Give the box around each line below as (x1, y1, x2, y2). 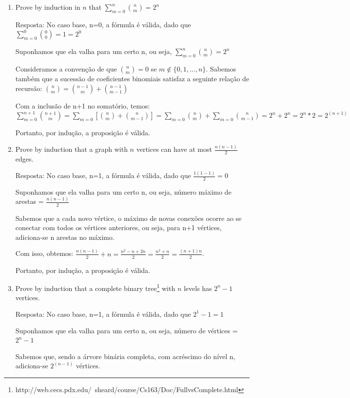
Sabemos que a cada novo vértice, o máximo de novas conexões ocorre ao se (15, 213, 242, 223)
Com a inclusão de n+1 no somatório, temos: (15, 100, 150, 110)
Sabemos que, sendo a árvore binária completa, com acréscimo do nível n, (15, 351, 235, 361)
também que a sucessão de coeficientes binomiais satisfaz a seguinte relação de (15, 73, 250, 84)
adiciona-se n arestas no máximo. (15, 232, 115, 242)
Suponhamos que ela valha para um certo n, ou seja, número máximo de (15, 186, 232, 197)
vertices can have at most (136, 144, 212, 154)
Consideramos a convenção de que (15, 64, 117, 74)
